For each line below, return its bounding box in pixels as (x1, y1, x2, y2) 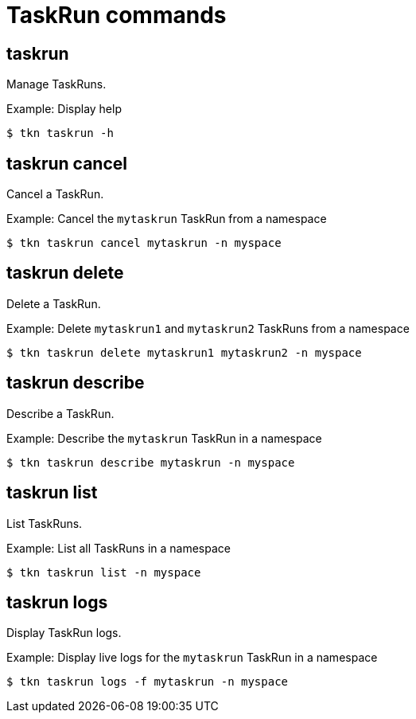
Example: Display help (6, 102, 122, 116)
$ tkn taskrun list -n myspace (6, 565, 201, 579)
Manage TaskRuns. (6, 77, 107, 92)
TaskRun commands (6, 2, 227, 29)
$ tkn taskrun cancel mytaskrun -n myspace (6, 236, 282, 250)
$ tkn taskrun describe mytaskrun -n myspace (6, 455, 295, 469)
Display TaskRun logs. (6, 626, 122, 640)
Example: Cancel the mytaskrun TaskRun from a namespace (6, 212, 327, 226)
